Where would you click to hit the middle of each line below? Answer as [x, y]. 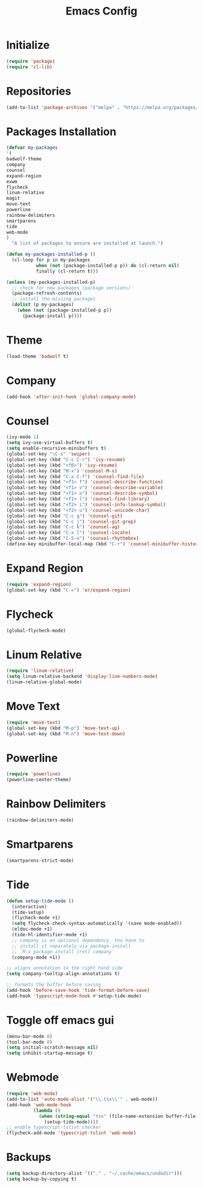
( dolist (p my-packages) [43, 305]
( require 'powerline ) [34, 774]
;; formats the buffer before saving [54, 985]
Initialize [28, 45]
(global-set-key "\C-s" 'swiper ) [48, 454]
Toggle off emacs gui [60, 1020]
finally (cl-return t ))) [67, 271]
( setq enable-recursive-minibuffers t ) [56, 448]
